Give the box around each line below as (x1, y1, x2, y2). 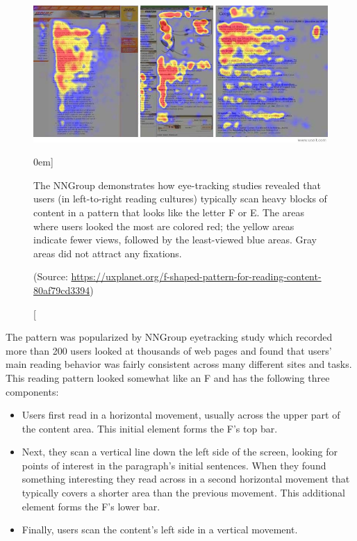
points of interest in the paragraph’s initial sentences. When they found (22, 458, 326, 472)
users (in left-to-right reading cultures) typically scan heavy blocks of (33, 191, 327, 206)
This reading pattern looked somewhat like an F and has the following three (6, 370, 330, 385)
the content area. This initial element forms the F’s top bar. (22, 421, 278, 435)
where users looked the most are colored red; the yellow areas (33, 218, 294, 233)
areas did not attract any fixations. (33, 245, 182, 260)
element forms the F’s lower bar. (22, 499, 160, 513)
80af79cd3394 (33, 282, 90, 297)
